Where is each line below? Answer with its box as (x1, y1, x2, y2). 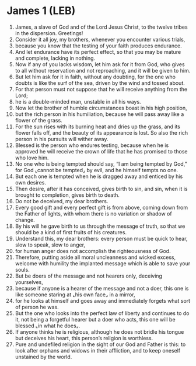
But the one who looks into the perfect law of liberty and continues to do (15, 309, 190, 317)
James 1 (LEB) (6, 4, 76, 18)
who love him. (15, 154, 49, 161)
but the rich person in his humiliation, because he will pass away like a (15, 110, 184, 118)
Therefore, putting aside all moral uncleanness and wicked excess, (15, 254, 176, 261)
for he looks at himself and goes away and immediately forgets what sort (15, 297, 191, 304)
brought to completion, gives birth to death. (15, 191, 120, 199)
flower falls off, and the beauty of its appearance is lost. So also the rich (15, 129, 188, 136)
